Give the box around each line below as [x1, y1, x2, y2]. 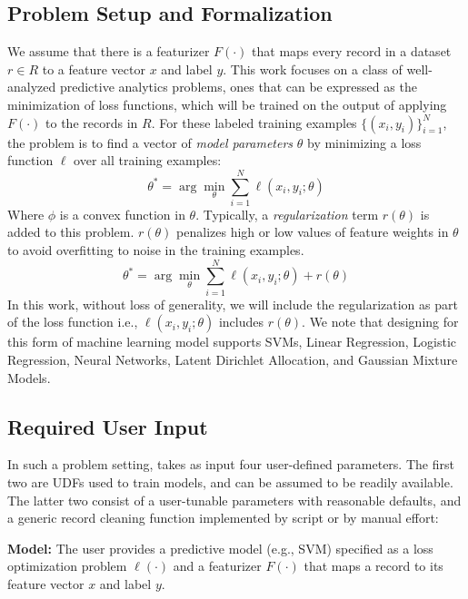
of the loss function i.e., [7, 312, 138, 331]
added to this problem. [7, 222, 134, 241]
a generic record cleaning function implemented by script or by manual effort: [7, 508, 439, 527]
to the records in [45, 113, 138, 132]
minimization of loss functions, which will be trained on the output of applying [7, 94, 447, 113]
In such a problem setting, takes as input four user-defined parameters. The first [7, 455, 454, 474]
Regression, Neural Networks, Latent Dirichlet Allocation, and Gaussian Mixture [7, 349, 458, 368]
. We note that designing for [302, 312, 459, 331]
